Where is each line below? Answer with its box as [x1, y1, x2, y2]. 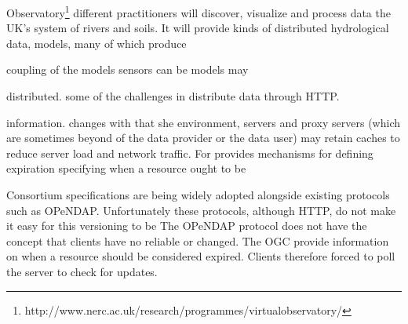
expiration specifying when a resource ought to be [6, 160, 246, 177]
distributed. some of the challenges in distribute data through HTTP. [6, 88, 340, 104]
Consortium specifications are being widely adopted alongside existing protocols [6, 187, 390, 202]
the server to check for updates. [6, 263, 158, 279]
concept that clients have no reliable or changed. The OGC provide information [6, 232, 389, 249]
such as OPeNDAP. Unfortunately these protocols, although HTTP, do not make [6, 202, 396, 218]
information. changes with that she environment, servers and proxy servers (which [6, 114, 401, 130]
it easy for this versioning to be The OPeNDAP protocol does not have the [6, 217, 367, 234]
